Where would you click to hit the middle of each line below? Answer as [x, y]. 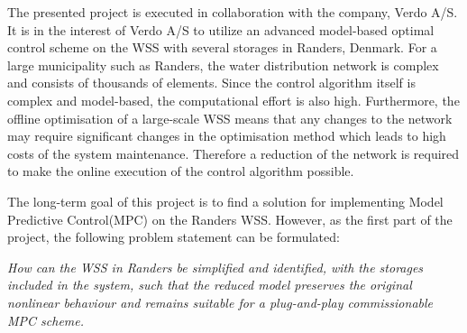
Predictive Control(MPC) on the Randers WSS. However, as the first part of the [230, 219]
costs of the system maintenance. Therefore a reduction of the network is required [233, 153]
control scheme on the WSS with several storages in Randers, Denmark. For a [222, 47]
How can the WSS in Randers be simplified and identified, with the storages [215, 267]
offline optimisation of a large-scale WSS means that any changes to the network [230, 118]
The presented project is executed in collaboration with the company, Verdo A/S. [233, 12]
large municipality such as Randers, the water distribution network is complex [223, 65]
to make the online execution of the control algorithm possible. [181, 171]
